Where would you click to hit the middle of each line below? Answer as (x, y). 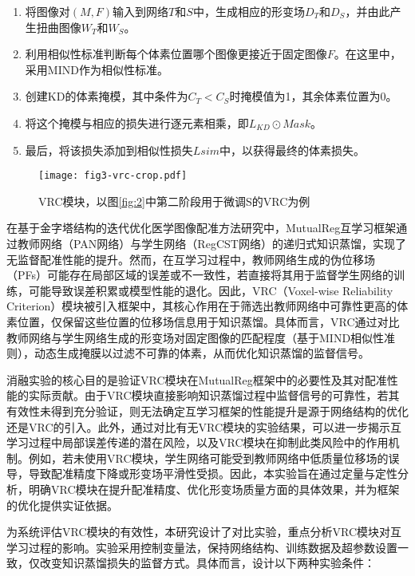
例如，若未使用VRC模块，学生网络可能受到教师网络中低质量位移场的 (208, 458)
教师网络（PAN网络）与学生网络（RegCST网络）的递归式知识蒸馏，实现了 (211, 243)
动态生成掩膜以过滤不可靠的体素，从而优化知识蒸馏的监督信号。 (202, 353)
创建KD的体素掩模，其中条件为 (107, 96)
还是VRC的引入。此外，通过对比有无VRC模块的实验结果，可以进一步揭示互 (204, 426)
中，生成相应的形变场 (249, 11)
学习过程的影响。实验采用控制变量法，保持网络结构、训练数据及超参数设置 (202, 547)
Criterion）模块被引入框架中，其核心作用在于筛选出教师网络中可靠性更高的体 (207, 306)
